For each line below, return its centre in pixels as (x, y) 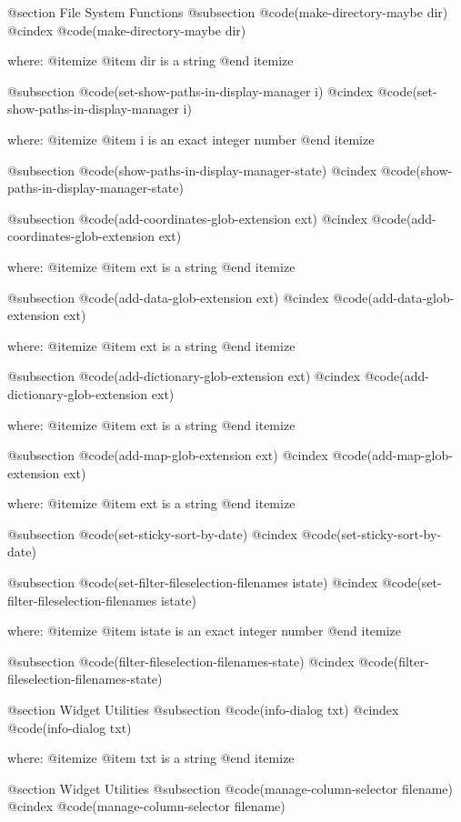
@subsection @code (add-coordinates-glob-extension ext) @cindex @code (207, 218)
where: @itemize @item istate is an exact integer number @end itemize (205, 631)
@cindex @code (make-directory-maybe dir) (127, 30)
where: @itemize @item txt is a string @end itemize (151, 758)
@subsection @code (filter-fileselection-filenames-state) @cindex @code (200, 661)
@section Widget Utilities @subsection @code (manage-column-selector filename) (230, 788)
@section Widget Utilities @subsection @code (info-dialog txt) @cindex (203, 710)
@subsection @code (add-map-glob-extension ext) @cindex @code (187, 455)
